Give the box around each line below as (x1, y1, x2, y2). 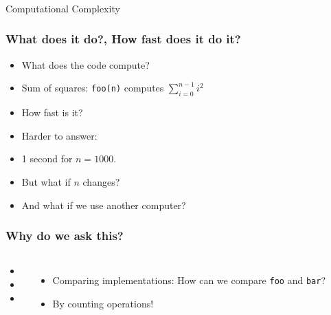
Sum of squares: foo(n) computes (21, 80, 164, 95)
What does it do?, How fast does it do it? (5, 30, 241, 47)
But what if (21, 174, 71, 188)
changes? (82, 174, 120, 188)
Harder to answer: (21, 128, 98, 142)
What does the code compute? (21, 57, 150, 72)
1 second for (21, 151, 73, 166)
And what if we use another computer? (21, 197, 186, 212)
